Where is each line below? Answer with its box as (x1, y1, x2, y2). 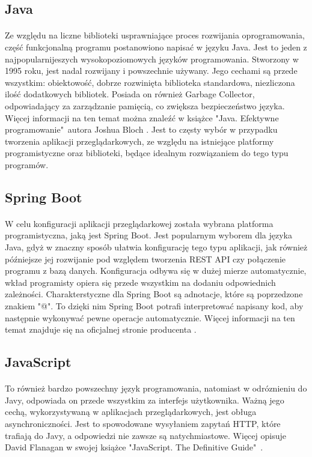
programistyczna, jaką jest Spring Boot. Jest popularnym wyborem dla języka (5, 229, 293, 241)
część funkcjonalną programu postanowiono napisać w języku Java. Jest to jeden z (5, 40, 307, 53)
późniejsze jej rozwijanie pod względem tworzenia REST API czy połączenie (5, 252, 286, 265)
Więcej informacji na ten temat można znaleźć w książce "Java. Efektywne (5, 111, 279, 124)
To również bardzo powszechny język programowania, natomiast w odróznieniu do (5, 382, 307, 395)
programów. (5, 158, 49, 171)
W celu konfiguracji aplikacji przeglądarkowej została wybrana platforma (5, 217, 274, 229)
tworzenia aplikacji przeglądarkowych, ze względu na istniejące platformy (5, 135, 274, 147)
